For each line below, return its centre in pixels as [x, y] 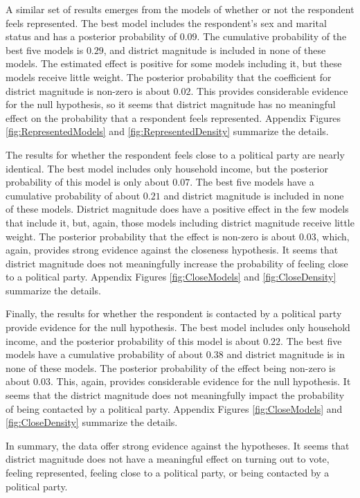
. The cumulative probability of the [272, 36]
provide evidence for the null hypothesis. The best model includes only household [178, 327]
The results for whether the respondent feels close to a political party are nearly [175, 154]
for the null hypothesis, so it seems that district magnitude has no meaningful [171, 104]
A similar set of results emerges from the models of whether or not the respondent [180, 9]
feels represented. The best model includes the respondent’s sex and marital [166, 23]
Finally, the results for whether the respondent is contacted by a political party [174, 313]
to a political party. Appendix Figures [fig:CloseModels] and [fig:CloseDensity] [171, 277]
